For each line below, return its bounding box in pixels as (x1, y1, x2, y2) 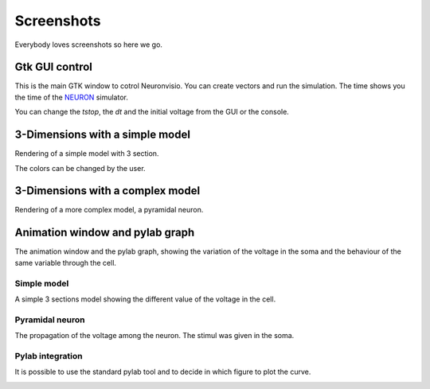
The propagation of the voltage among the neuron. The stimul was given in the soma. (14, 331, 295, 340)
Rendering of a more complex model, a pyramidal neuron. (14, 205, 204, 215)
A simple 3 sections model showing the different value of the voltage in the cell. (14, 294, 276, 304)
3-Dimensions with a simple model (14, 128, 191, 142)
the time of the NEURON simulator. (14, 92, 129, 102)
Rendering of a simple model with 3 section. (14, 149, 159, 158)
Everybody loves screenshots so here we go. (14, 40, 163, 49)
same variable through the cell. (14, 258, 117, 267)
